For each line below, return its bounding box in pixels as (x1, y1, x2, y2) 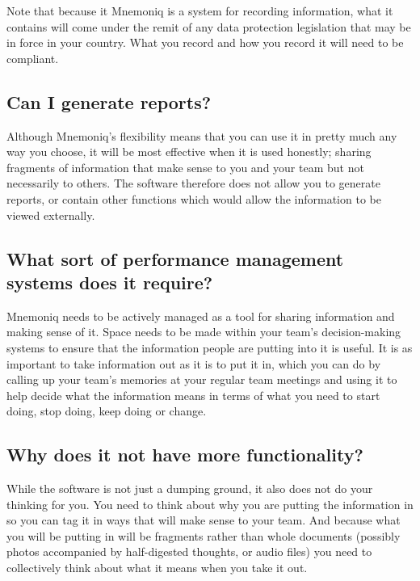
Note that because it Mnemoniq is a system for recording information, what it (6, 2, 393, 19)
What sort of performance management (6, 246, 344, 271)
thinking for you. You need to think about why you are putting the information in (6, 495, 414, 512)
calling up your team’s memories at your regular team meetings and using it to (6, 371, 397, 388)
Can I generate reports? (6, 89, 212, 114)
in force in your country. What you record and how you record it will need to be (6, 34, 404, 51)
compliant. (6, 49, 59, 66)
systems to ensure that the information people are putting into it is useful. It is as (6, 339, 413, 356)
